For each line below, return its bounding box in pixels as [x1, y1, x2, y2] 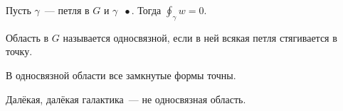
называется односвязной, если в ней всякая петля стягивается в [63, 30, 337, 45]
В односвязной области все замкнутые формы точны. [6, 67, 236, 82]
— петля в [44, 3, 90, 17]
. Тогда [131, 3, 162, 17]
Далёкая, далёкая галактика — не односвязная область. [6, 91, 246, 106]
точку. [6, 44, 33, 59]
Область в [6, 30, 49, 45]
